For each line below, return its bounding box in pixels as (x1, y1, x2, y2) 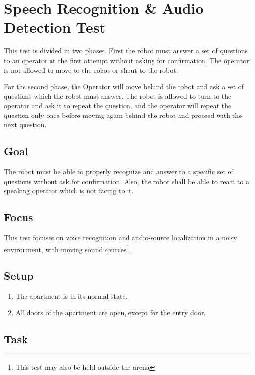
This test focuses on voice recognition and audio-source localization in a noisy (4, 233, 237, 243)
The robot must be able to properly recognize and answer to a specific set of (4, 166, 233, 177)
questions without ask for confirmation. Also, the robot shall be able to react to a (4, 176, 249, 186)
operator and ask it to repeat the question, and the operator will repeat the (4, 100, 231, 111)
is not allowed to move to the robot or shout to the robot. (4, 65, 178, 75)
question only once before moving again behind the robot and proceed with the (4, 110, 242, 120)
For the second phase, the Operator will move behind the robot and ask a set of (4, 81, 244, 92)
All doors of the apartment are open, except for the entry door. (15, 307, 206, 317)
